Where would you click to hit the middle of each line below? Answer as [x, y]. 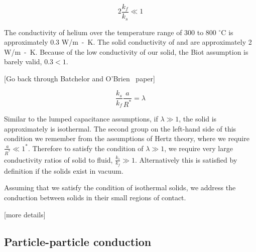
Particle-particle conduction [78, 241]
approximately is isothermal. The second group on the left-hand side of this [120, 128]
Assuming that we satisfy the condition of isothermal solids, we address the [120, 187]
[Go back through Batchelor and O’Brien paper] [80, 78]
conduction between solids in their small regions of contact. [95, 198]
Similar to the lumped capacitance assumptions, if [81, 118]
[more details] [25, 214]
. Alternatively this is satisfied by [186, 159]
